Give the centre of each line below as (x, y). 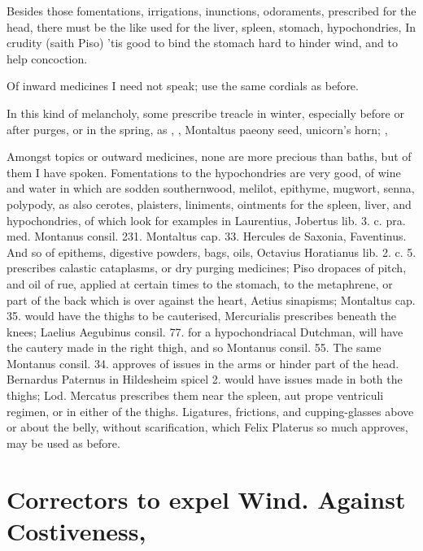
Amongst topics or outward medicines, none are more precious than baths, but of (209, 156)
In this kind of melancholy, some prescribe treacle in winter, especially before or (205, 113)
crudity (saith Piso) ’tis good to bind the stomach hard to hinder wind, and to (202, 43)
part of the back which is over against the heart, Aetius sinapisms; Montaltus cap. (211, 299)
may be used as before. (63, 443)
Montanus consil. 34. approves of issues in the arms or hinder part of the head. (203, 363)
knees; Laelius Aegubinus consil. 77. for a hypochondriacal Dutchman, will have (205, 331)
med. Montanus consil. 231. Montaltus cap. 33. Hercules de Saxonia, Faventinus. (207, 236)
